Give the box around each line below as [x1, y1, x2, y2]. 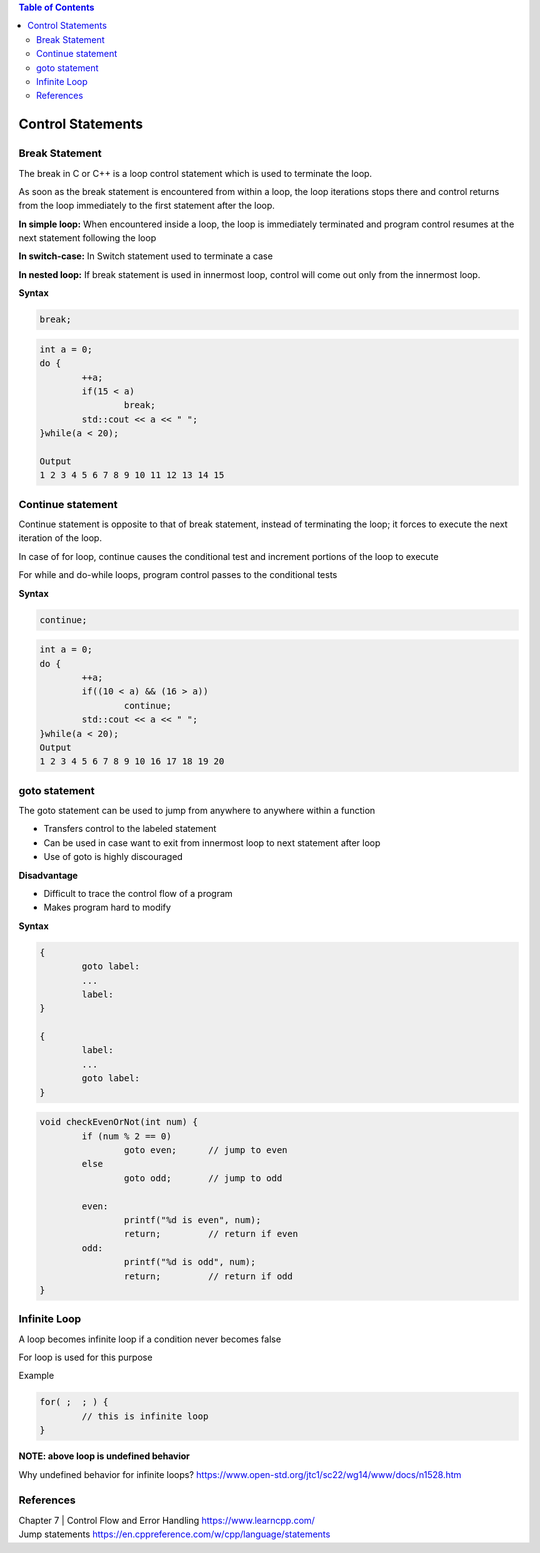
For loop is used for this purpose [18, 1351, 153, 1364]
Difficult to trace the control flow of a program [43, 887, 234, 899]
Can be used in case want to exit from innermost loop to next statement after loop [43, 836, 381, 849]
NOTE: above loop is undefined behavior [18, 1450, 190, 1462]
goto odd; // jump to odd [123, 1172, 283, 1184]
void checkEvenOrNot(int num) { [39, 1116, 199, 1128]
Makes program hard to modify [43, 901, 172, 914]
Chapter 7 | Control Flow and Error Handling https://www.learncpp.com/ [18, 1514, 315, 1526]
